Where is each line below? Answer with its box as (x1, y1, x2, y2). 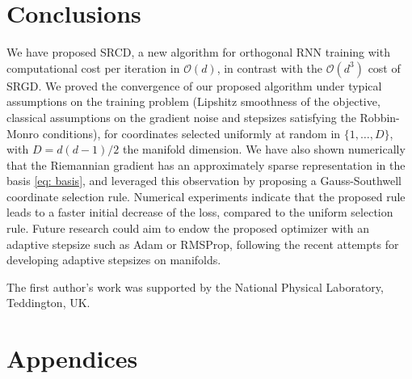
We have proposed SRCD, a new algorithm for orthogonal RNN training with (6, 44, 390, 61)
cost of (368, 59, 401, 76)
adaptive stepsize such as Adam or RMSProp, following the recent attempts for (6, 235, 399, 252)
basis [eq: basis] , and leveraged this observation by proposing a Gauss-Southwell (6, 172, 401, 189)
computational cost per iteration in (6, 59, 180, 76)
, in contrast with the (217, 59, 323, 76)
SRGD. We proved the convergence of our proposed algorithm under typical (6, 77, 382, 94)
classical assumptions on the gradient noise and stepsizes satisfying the (6, 108, 356, 125)
